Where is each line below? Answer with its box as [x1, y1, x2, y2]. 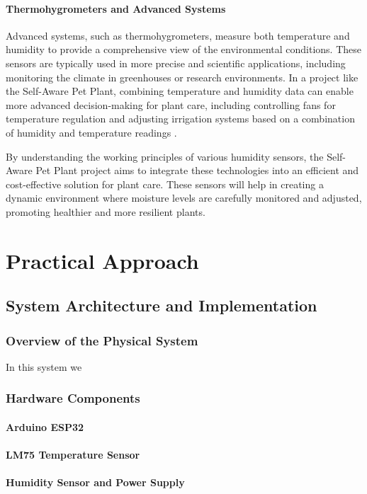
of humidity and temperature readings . [6, 125, 177, 139]
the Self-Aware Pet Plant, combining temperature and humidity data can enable [6, 84, 354, 98]
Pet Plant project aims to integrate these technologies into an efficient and [35, 163, 359, 178]
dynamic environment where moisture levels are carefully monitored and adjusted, [6, 190, 362, 205]
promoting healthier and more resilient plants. [6, 204, 205, 219]
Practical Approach [6, 246, 199, 275]
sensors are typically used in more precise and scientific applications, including [6, 55, 346, 70]
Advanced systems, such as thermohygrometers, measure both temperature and [6, 28, 350, 42]
